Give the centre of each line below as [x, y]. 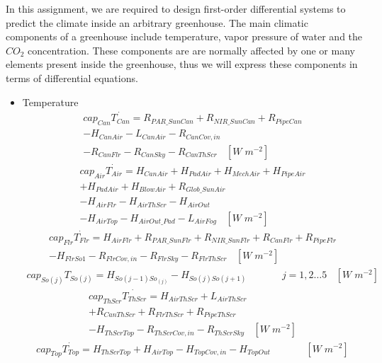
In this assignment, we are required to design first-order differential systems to [176, 8]
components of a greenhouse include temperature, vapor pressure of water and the [184, 36]
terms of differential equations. [72, 77]
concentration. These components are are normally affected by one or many [191, 50]
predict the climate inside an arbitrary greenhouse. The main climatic [157, 22]
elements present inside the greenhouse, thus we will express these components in [182, 64]
